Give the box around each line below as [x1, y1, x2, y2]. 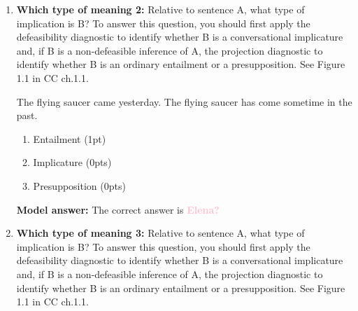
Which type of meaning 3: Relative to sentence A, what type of [16, 226, 305, 240]
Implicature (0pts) [33, 155, 112, 170]
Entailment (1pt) [33, 131, 106, 146]
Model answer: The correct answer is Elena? [16, 202, 220, 216]
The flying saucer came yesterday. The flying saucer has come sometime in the [16, 94, 352, 109]
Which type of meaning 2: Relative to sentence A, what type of [16, 2, 305, 16]
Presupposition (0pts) [33, 178, 126, 193]
